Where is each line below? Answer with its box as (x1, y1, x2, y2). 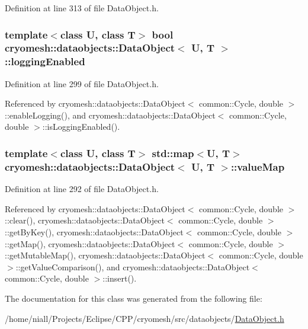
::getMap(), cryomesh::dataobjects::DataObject (5, 237, 175, 250)
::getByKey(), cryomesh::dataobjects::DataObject (5, 225, 184, 238)
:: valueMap (230, 159, 285, 174)
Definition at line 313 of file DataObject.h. (5, 2, 159, 14)
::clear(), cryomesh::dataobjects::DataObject (5, 214, 165, 226)
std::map (152, 145, 194, 160)
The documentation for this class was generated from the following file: (5, 292, 262, 304)
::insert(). (102, 272, 137, 285)
